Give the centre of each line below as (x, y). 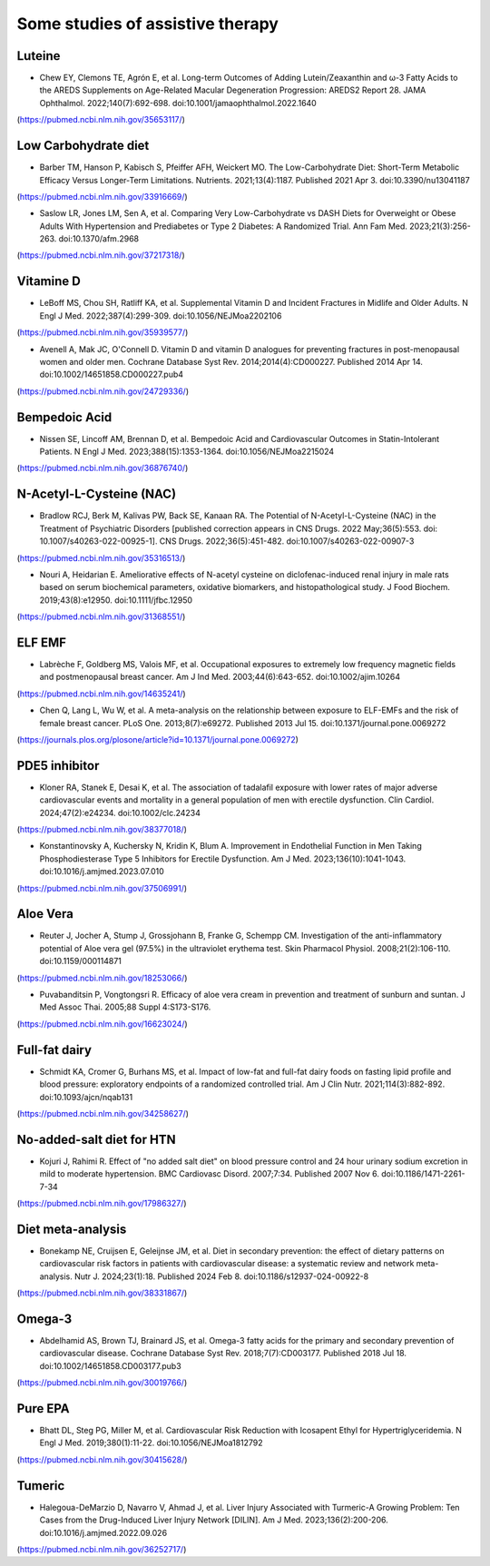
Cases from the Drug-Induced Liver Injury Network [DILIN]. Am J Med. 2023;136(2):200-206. (214, 1520)
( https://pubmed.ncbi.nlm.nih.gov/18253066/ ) (102, 978)
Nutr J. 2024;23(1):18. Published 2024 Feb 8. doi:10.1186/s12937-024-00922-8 (221, 1276)
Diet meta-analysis (72, 1229)
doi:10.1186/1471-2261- (423, 1174)
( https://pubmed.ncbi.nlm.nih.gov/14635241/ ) (101, 694)
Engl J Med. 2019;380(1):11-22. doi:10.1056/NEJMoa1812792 (151, 1443)
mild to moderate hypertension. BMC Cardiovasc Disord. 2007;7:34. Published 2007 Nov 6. (210, 1174)
